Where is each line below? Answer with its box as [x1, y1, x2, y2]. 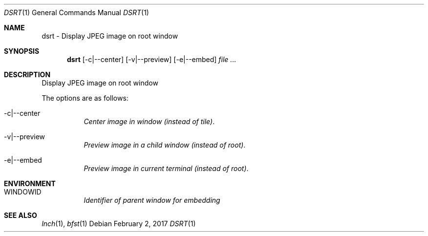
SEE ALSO [4, 211, 37, 219]
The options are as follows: [42, 94, 128, 102]
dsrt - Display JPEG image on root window [42, 32, 178, 40]
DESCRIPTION [4, 70, 51, 79]
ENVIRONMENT [4, 179, 56, 188]
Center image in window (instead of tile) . [84, 117, 215, 126]
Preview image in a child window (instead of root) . [84, 141, 246, 149]
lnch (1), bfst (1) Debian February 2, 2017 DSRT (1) [42, 219, 196, 228]
